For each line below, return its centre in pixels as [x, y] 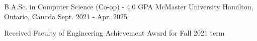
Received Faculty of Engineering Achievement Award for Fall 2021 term [114, 33]
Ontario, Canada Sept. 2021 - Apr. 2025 [66, 16]
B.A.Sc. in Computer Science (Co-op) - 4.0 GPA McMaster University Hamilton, [129, 6]
